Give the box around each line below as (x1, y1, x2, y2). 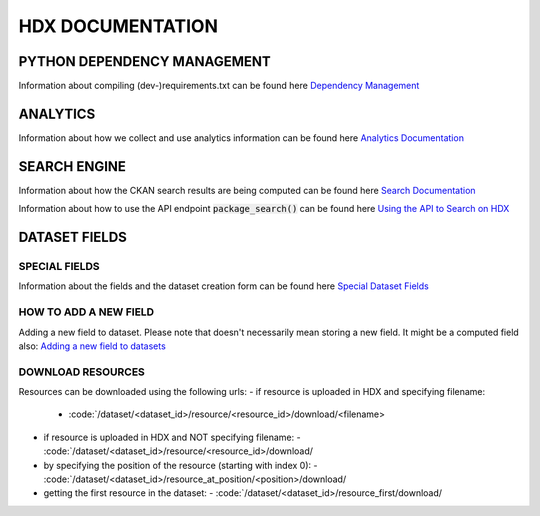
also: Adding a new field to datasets (18, 340, 167, 352)
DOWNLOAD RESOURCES (18, 365, 145, 379)
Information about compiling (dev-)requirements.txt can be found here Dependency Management (18, 80, 420, 92)
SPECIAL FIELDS (18, 260, 100, 274)
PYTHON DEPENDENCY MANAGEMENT (18, 53, 271, 70)
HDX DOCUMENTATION (18, 15, 219, 37)
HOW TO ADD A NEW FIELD (18, 305, 155, 319)
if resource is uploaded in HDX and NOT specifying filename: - (43, 431, 301, 443)
